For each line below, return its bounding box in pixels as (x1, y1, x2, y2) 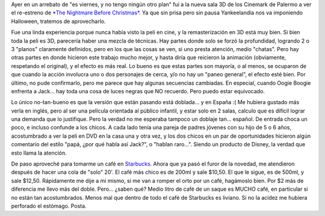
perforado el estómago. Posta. (11, 202, 87, 209)
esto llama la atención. (11, 149, 67, 156)
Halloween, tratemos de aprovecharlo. (11, 17, 106, 25)
